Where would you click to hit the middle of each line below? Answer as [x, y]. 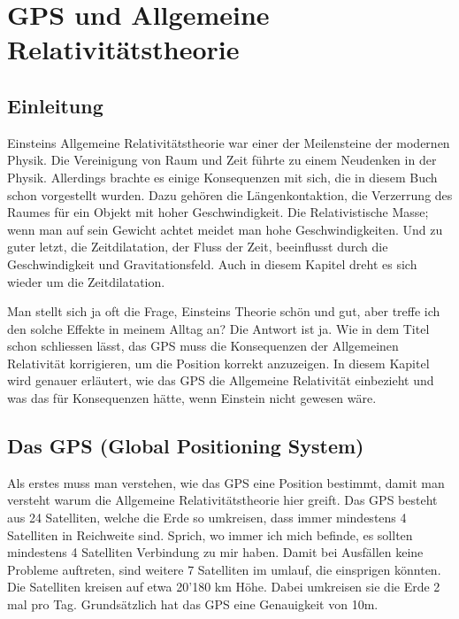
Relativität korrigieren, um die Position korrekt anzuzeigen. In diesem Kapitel [218, 363]
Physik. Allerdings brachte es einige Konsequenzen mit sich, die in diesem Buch [222, 177]
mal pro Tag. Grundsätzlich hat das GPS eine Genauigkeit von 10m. [193, 604]
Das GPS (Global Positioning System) [186, 446]
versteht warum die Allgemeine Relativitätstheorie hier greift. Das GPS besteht [222, 500]
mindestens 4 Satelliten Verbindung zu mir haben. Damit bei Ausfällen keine [215, 552]
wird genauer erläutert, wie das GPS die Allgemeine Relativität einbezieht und [221, 380]
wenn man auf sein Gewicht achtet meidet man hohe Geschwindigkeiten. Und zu [225, 229]
